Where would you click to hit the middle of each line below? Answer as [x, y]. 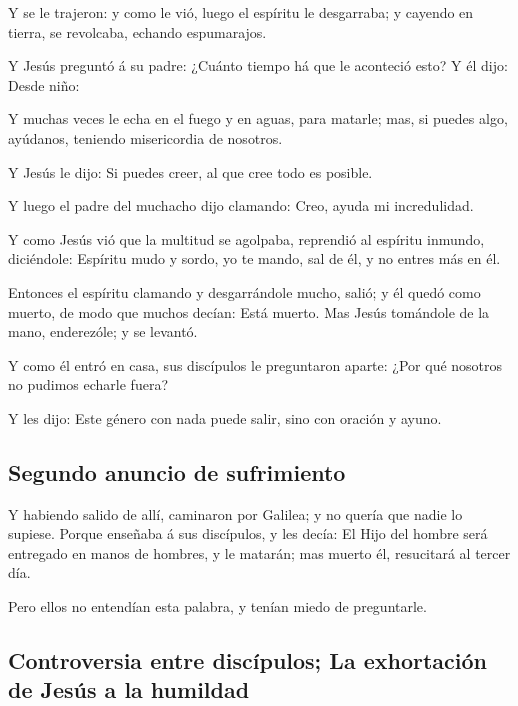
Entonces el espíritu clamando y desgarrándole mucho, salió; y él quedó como [244, 291]
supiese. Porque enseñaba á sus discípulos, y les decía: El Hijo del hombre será [248, 533]
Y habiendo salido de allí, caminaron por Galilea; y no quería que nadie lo [235, 513]
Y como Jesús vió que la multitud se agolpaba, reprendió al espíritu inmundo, [246, 238]
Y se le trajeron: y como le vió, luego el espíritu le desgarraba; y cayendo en [241, 12]
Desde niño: [44, 84]
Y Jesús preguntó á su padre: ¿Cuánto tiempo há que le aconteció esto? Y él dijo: [258, 65]
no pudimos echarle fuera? [88, 384]
